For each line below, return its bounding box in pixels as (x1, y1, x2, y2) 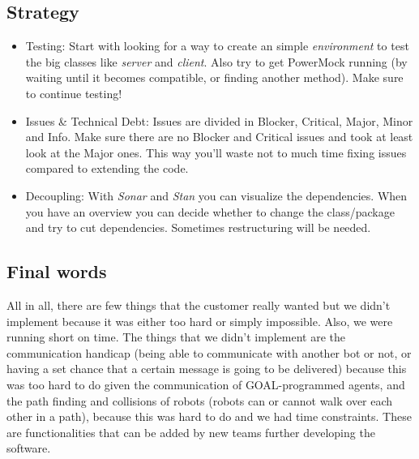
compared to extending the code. (25, 160, 189, 177)
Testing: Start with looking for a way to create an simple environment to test (25, 37, 409, 54)
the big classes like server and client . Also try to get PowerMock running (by (25, 53, 408, 70)
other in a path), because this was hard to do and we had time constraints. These (6, 408, 412, 425)
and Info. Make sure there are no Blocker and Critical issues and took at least (25, 128, 413, 145)
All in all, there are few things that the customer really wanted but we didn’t (6, 296, 391, 313)
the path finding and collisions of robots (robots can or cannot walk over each (6, 392, 393, 409)
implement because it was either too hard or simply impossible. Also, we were (6, 312, 393, 329)
